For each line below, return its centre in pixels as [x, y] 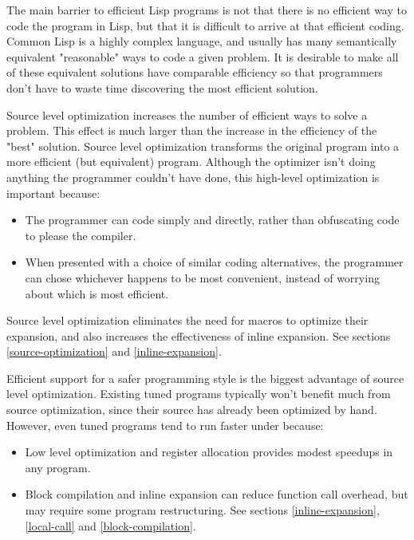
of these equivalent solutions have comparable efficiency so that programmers [195, 72]
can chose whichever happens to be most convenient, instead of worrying [202, 277]
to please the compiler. [81, 235]
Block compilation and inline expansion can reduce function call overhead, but [217, 494]
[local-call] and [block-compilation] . [110, 525]
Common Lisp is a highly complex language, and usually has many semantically [202, 41]
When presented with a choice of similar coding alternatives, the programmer [214, 262]
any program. [58, 467]
